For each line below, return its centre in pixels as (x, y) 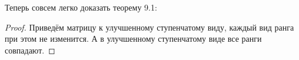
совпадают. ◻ (30, 50)
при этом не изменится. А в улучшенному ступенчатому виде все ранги (133, 39)
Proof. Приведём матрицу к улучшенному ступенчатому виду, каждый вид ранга (149, 27)
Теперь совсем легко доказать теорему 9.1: (81, 7)
